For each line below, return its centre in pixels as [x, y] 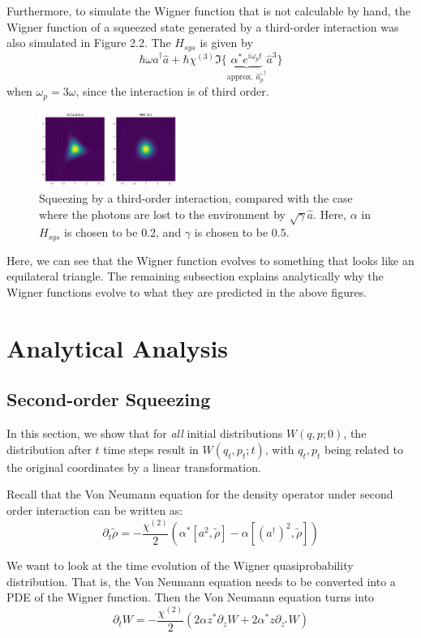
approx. [240, 77]
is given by [226, 43]
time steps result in [151, 449]
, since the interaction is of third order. [172, 91]
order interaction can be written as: [95, 510]
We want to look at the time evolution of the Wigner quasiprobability [180, 565]
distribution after [49, 449]
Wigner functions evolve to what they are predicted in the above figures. [187, 292]
